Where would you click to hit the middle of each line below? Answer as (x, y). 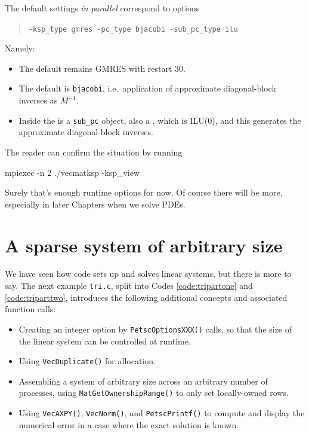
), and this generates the (257, 120)
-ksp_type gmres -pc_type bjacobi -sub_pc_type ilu (133, 29)
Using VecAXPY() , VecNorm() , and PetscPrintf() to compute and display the (162, 413)
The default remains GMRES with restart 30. (102, 68)
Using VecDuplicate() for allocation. (87, 361)
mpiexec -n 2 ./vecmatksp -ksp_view (72, 172)
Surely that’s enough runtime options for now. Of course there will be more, (144, 192)
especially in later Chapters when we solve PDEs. (95, 204)
